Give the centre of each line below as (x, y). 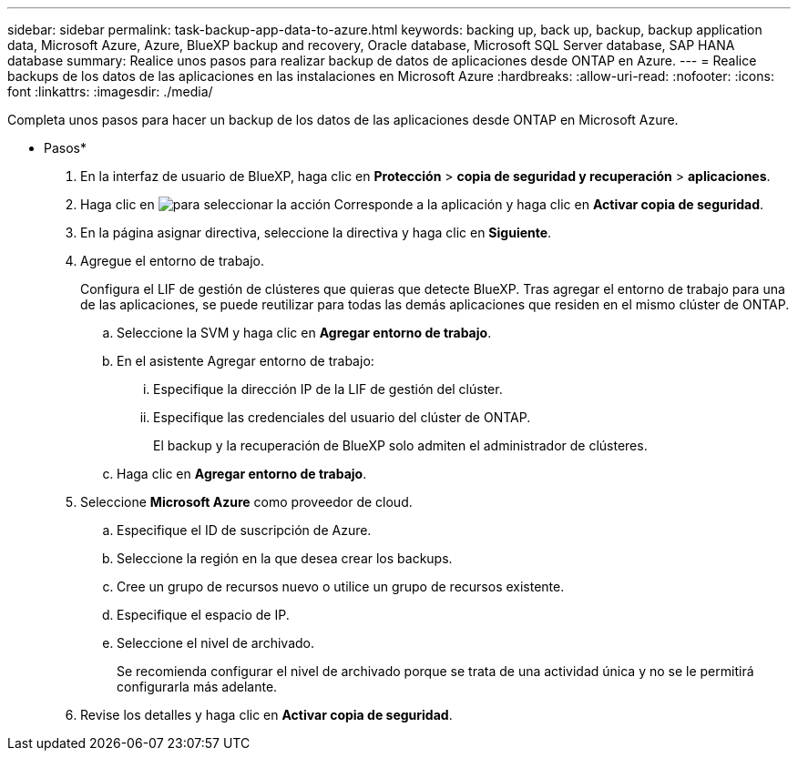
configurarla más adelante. (197, 687)
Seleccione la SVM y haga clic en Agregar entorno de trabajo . (304, 333)
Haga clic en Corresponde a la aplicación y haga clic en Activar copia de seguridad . (422, 204)
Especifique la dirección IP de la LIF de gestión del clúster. (328, 389)
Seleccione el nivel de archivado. (215, 643)
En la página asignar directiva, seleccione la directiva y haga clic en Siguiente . (316, 232)
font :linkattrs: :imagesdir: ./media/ (110, 91)
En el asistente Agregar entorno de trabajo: (246, 361)
